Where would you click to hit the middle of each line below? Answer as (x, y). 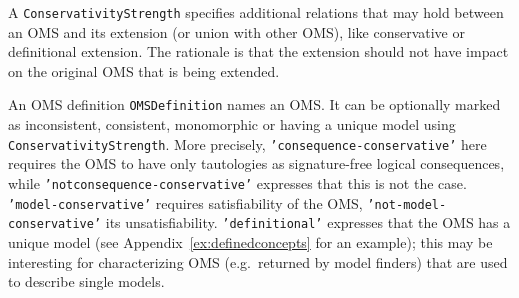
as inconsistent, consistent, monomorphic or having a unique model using (232, 124)
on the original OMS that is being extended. (144, 70)
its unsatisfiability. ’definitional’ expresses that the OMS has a (308, 222)
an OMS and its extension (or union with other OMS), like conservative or (236, 31)
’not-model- (407, 204)
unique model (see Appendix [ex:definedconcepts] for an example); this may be (250, 241)
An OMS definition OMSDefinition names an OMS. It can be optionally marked (254, 104)
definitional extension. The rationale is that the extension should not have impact (258, 51)
